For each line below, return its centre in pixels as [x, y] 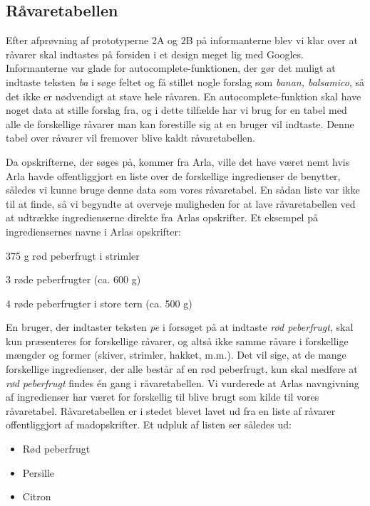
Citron [37, 496]
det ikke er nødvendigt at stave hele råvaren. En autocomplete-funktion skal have [184, 96]
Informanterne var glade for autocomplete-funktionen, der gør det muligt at [171, 68]
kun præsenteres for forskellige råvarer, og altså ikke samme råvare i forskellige [177, 341]
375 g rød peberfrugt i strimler [73, 255]
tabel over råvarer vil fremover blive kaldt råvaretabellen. [130, 138]
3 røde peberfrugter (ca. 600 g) [73, 279]
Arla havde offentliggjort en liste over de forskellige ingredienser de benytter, [173, 175]
